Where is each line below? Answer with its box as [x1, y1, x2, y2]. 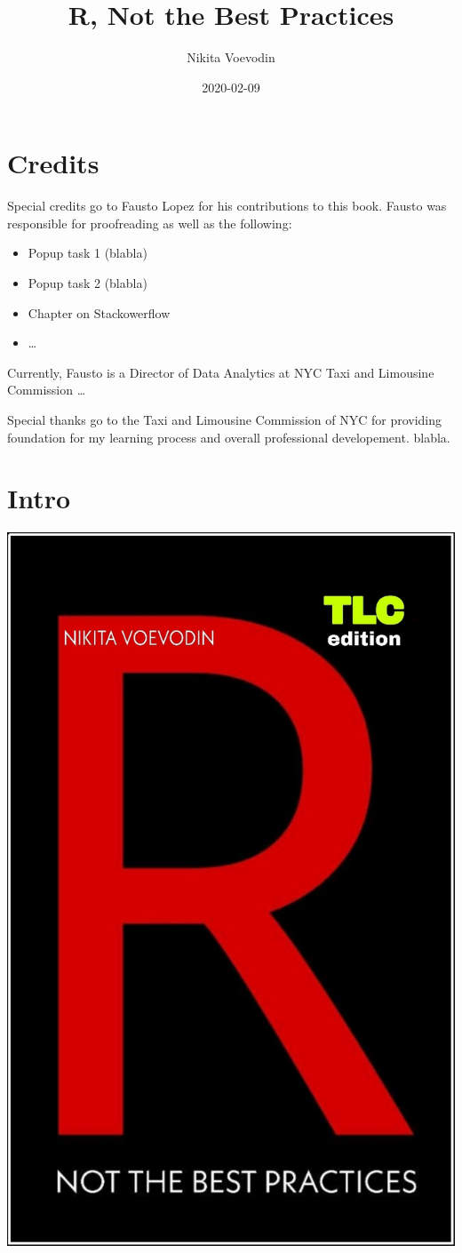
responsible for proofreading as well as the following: [7, 213, 292, 232]
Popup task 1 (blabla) [28, 243, 147, 262]
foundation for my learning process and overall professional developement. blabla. [7, 427, 450, 446]
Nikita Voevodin [187, 48, 275, 67]
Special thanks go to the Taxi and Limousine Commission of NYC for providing [7, 411, 442, 428]
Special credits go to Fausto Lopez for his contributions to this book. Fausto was [7, 196, 447, 215]
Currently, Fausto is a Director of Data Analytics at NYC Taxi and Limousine [7, 363, 434, 381]
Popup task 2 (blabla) [28, 274, 147, 292]
